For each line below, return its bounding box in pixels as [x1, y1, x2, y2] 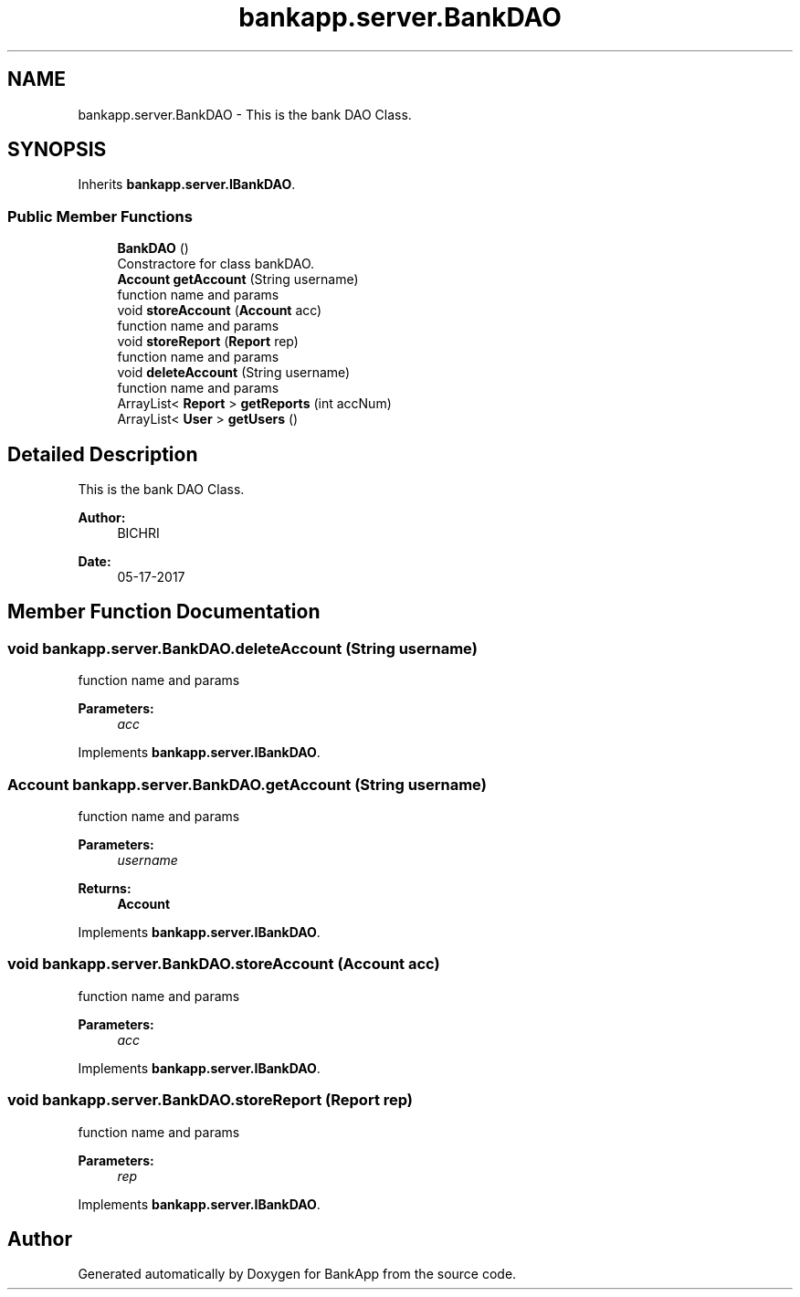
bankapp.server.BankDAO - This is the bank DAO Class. [78, 106, 412, 122]
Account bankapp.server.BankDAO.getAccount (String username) [7, 775, 487, 794]
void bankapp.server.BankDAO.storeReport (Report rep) [7, 1091, 414, 1110]
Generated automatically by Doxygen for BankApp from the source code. [78, 1266, 517, 1282]
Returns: [78, 880, 132, 896]
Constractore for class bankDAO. [117, 256, 315, 272]
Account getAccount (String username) [117, 271, 359, 288]
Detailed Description [7, 442, 198, 466]
